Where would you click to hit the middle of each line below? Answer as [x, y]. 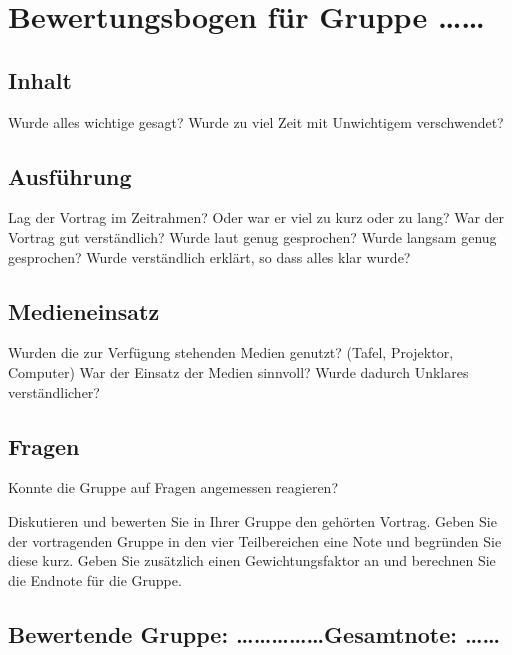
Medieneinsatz [84, 310]
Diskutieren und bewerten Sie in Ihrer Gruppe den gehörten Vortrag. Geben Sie [252, 520]
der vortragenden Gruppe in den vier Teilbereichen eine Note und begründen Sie [255, 540]
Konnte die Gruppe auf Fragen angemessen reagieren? [173, 487]
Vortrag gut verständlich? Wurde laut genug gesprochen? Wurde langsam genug [252, 236]
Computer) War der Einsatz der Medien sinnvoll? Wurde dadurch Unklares [238, 371]
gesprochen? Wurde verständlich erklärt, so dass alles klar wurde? [209, 256]
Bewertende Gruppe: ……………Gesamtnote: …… [254, 633]
